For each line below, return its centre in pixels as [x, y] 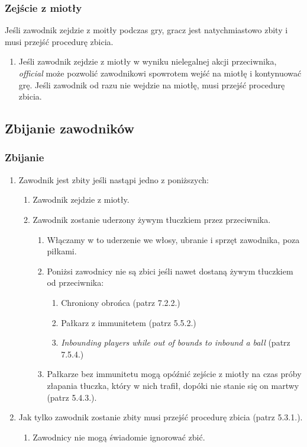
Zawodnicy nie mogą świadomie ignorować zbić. [119, 437]
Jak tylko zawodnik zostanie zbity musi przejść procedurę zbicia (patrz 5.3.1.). [161, 417]
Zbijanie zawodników [70, 128]
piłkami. [62, 251]
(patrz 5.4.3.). [72, 397]
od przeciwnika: [75, 282]
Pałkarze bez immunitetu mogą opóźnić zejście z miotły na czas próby [174, 374]
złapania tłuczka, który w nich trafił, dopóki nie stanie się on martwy [173, 385]
